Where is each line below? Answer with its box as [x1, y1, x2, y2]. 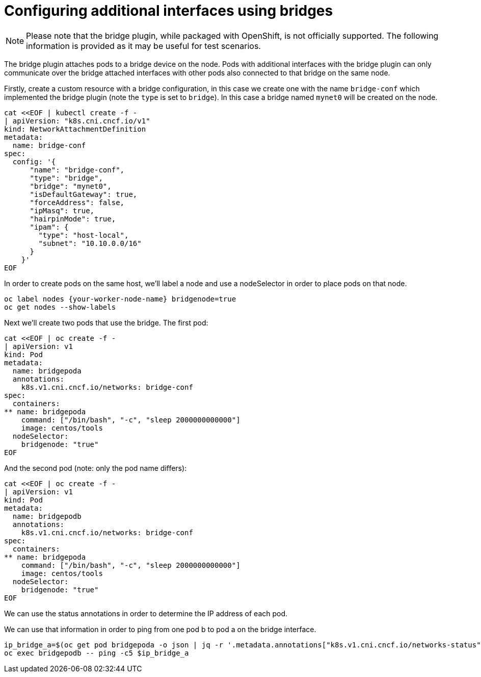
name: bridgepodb [12, 512, 82, 520]
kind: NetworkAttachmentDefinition [4, 124, 146, 133]
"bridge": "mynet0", [30, 182, 112, 190]
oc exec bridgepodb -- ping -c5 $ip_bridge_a [4, 648, 189, 657]
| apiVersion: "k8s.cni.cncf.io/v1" [4, 116, 150, 125]
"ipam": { [30, 222, 69, 231]
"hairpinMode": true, [30, 214, 116, 223]
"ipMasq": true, [30, 206, 95, 215]
